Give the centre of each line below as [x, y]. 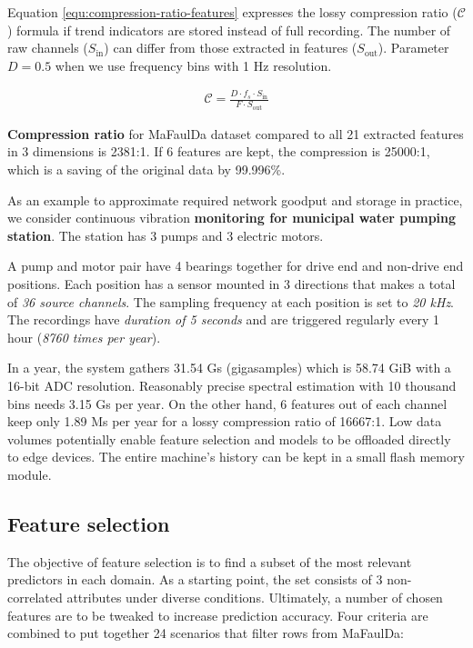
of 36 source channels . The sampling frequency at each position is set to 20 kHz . [231, 301]
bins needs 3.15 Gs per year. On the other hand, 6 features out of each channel [227, 403]
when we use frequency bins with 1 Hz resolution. [193, 65]
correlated [35, 597]
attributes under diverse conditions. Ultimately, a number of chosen [255, 597]
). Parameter [413, 48]
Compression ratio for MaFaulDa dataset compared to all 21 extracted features [236, 133]
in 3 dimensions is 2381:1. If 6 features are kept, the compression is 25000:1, [219, 151]
